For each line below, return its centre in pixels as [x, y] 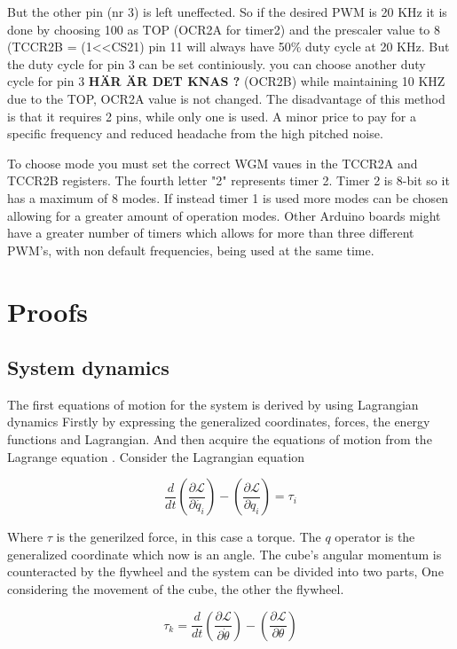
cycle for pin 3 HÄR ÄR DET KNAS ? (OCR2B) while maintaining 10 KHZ [226, 81]
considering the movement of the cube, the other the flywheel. [176, 589]
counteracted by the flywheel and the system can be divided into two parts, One [225, 571]
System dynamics [88, 368]
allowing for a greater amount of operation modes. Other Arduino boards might [224, 215]
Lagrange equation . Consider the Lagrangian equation [156, 456]
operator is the [375, 537]
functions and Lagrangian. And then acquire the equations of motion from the [220, 439]
